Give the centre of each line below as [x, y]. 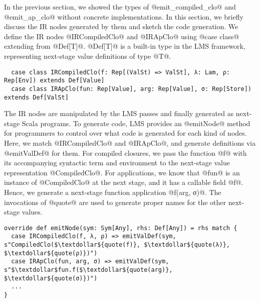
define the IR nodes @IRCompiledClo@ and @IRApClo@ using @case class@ [122, 36]
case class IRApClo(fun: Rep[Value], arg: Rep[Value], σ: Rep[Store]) [131, 89]
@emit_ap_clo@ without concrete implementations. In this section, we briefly [124, 16]
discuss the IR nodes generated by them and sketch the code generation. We [121, 26]
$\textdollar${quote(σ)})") [51, 278]
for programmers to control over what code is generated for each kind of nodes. [125, 133]
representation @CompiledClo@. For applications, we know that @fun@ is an [122, 172]
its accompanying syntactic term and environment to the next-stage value [117, 163]
